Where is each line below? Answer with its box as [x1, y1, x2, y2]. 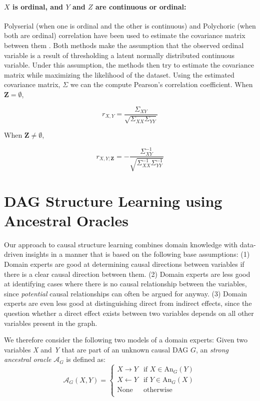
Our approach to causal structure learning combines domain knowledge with [4, 239, 238, 249]
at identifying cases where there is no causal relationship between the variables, [4, 278, 247, 289]
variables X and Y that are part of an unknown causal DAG [4, 344, 188, 354]
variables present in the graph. [4, 317, 97, 328]
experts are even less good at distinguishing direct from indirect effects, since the [4, 298, 252, 308]
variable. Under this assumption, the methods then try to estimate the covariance [4, 60, 254, 70]
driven [4, 249, 23, 259]
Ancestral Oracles [4, 210, 128, 230]
